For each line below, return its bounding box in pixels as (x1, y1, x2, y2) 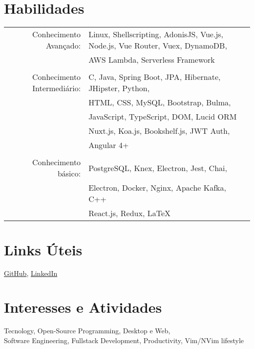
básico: (57, 168, 81, 179)
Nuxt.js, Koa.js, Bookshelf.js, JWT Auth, (88, 125, 230, 137)
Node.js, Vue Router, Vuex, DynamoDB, (88, 40, 227, 51)
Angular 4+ (88, 139, 129, 151)
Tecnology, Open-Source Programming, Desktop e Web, (4, 325, 170, 335)
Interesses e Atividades (4, 297, 162, 317)
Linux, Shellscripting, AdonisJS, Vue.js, (88, 28, 224, 40)
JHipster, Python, (88, 82, 150, 94)
